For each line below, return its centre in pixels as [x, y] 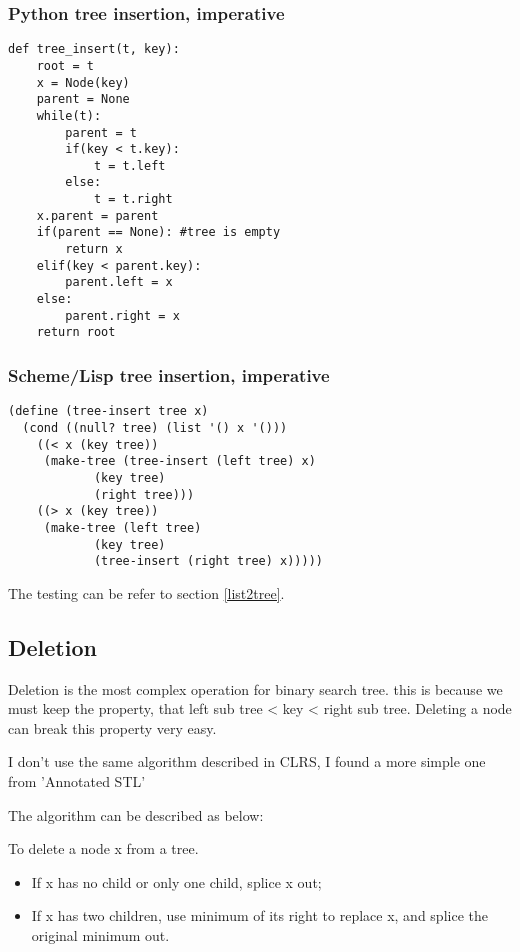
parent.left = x [119, 282]
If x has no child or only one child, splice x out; [176, 881]
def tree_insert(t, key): [94, 49]
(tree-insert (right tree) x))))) [208, 561]
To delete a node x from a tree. [103, 848]
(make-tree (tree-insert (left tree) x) [179, 461]
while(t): [69, 115]
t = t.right [133, 199]
